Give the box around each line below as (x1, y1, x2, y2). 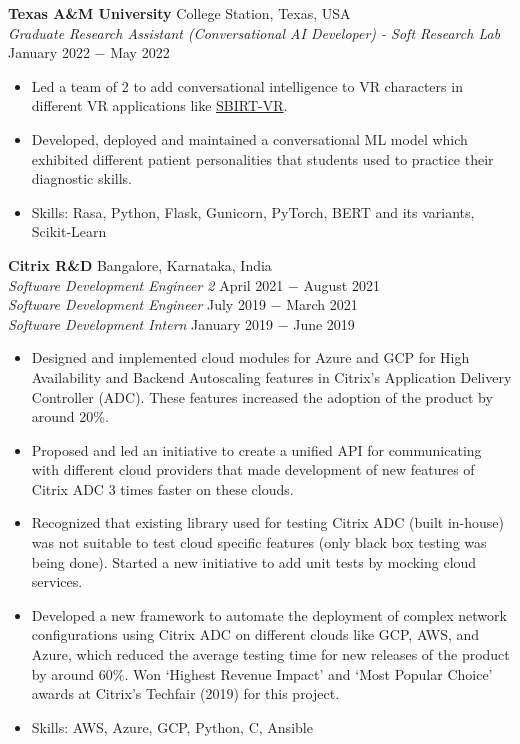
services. (31, 571, 83, 592)
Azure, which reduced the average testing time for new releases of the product (31, 644, 510, 665)
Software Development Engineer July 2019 (8, 294, 266, 315)
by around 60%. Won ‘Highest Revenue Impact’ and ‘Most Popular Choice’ (31, 663, 493, 684)
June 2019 (293, 313, 355, 334)
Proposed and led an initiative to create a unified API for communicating (31, 439, 482, 460)
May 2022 (110, 42, 170, 63)
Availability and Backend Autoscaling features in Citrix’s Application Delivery (31, 366, 512, 387)
